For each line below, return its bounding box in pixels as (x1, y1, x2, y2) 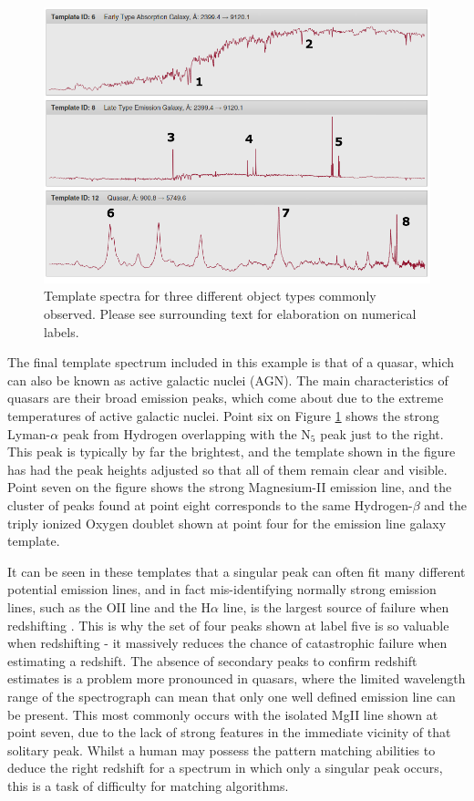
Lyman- (7, 424, 51, 443)
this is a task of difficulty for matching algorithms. (7, 775, 289, 795)
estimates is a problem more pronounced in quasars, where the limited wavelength (7, 669, 466, 688)
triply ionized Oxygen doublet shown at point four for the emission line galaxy (7, 513, 447, 532)
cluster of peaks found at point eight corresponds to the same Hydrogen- (7, 495, 413, 514)
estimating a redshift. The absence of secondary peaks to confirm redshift (7, 651, 417, 670)
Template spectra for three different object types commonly (44, 286, 376, 305)
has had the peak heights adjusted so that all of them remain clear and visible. (7, 459, 448, 478)
